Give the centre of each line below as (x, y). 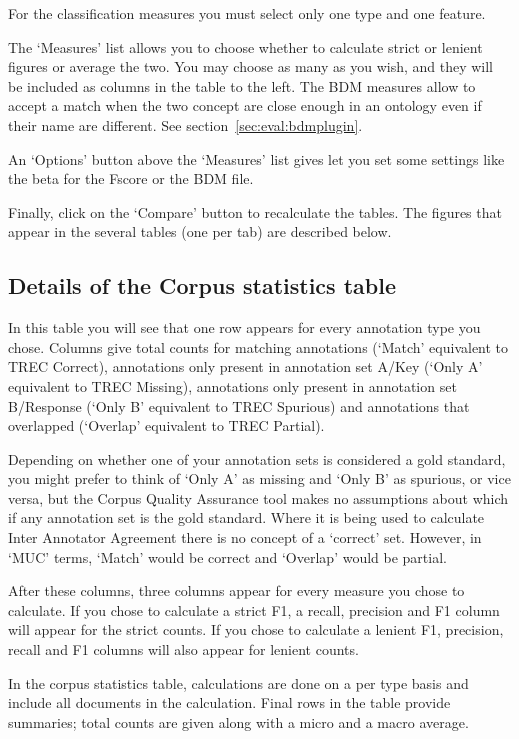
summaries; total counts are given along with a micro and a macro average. (238, 721)
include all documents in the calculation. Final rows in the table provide (229, 702)
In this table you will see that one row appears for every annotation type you (244, 327)
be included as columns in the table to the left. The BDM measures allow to (242, 85)
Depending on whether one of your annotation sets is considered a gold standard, (257, 458)
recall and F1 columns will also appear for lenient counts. (183, 649)
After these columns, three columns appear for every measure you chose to (236, 590)
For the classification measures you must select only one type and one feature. (247, 13)
